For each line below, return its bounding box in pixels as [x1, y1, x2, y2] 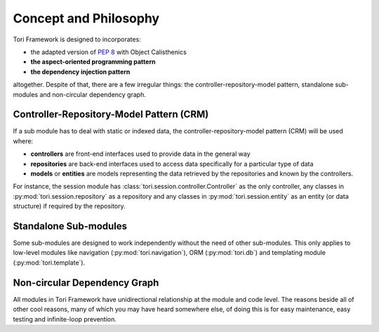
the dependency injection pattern [30, 67, 131, 76]
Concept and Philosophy [13, 11, 160, 26]
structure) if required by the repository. [13, 202, 126, 211]
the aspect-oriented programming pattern [30, 58, 156, 66]
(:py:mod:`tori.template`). [13, 258, 86, 267]
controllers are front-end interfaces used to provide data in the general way [30, 150, 251, 158]
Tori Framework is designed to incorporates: [13, 35, 142, 44]
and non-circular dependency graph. [39, 90, 147, 98]
